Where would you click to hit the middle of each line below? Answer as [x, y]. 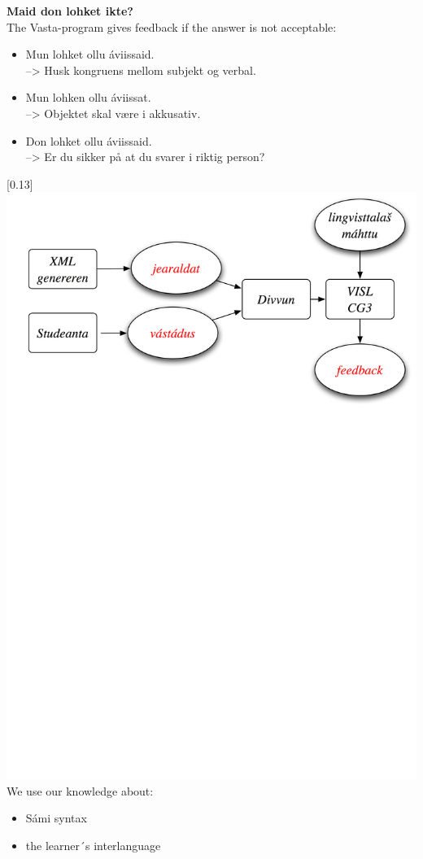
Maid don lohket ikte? [70, 11]
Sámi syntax [56, 818]
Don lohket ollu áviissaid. [89, 140]
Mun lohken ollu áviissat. [88, 97]
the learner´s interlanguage [93, 845]
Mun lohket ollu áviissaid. [90, 54]
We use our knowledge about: [80, 790]
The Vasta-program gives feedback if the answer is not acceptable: [172, 26]
